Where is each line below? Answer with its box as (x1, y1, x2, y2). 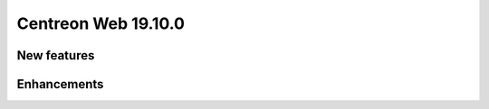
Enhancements (16, 77, 104, 92)
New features (16, 48, 95, 63)
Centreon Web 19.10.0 (16, 14, 186, 33)
